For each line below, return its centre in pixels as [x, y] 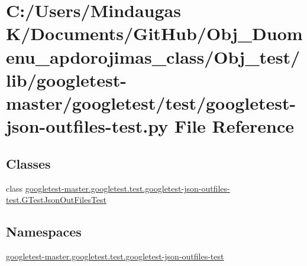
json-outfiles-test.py [87, 126]
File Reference [234, 126]
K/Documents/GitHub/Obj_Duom [154, 33]
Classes [28, 163]
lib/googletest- [67, 79]
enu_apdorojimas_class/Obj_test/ [153, 56]
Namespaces [44, 231]
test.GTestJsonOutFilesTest [56, 200]
